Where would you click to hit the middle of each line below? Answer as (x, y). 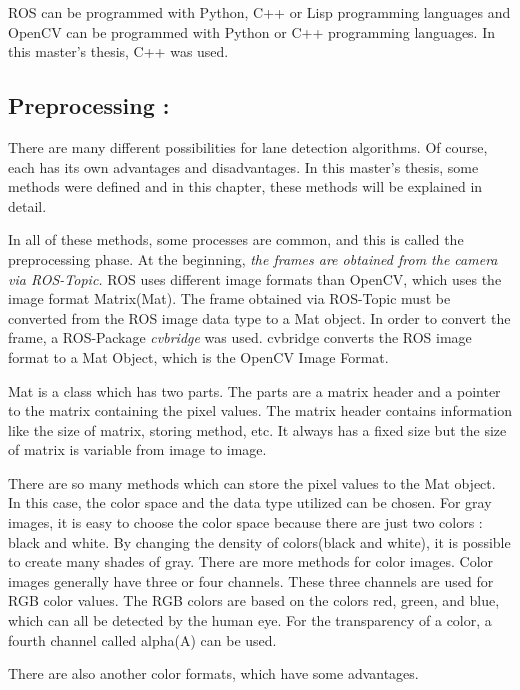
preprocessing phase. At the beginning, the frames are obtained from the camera (253, 258)
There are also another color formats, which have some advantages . (213, 673)
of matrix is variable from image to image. (137, 449)
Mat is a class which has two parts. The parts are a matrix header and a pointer (254, 390)
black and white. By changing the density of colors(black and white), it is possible (259, 541)
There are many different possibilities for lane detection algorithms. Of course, (248, 146)
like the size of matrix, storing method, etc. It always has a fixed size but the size (257, 429)
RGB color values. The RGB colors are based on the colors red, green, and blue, (254, 600)
